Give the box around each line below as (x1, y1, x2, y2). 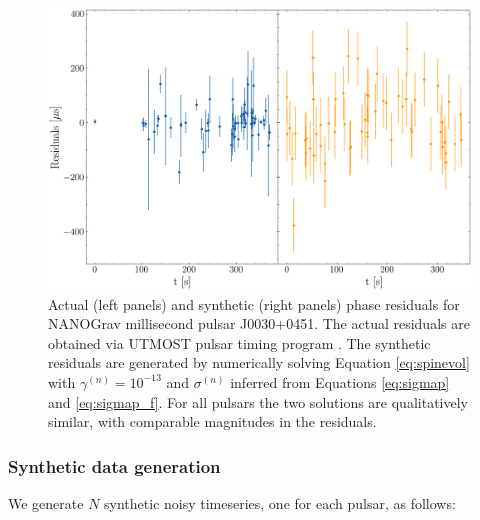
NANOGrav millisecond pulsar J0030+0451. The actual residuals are (48, 313, 470, 334)
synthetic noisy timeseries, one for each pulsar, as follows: (104, 492, 456, 513)
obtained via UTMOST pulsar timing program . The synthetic (48, 332, 431, 353)
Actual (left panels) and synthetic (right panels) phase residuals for (48, 293, 460, 314)
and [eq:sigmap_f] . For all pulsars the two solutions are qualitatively (48, 391, 468, 412)
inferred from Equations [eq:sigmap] (230, 371, 450, 392)
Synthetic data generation (8, 453, 221, 478)
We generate (8, 492, 84, 513)
